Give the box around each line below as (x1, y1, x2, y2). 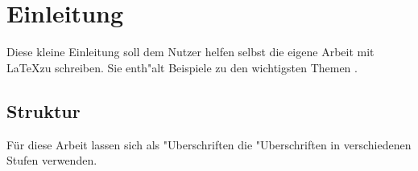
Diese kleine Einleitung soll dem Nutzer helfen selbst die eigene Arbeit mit (6, 43, 375, 60)
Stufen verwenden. (6, 152, 97, 169)
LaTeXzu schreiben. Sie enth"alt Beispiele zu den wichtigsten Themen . (6, 59, 358, 75)
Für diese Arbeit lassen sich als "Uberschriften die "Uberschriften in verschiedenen (6, 136, 412, 153)
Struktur (6, 98, 81, 123)
